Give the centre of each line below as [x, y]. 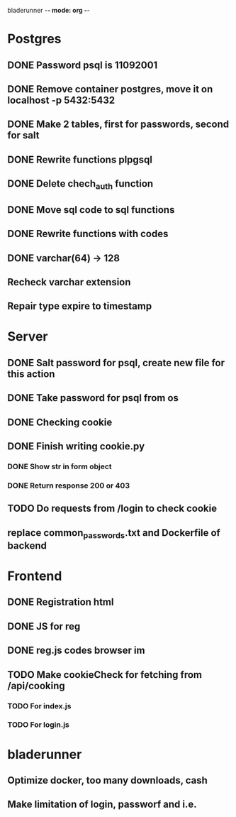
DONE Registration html [61, 602]
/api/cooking [36, 685]
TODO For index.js [39, 706]
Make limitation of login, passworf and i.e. [102, 805]
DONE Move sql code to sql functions [91, 210]
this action [31, 374]
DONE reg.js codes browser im [76, 651]
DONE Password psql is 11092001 [83, 65]
